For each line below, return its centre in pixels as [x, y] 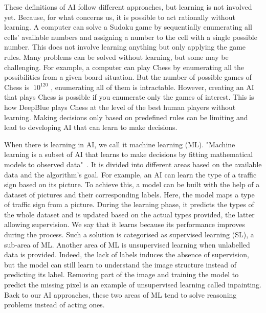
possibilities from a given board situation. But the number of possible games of [128, 77]
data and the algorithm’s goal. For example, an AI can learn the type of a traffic [130, 174]
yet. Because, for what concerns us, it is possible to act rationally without [120, 17]
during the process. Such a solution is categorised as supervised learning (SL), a [129, 234]
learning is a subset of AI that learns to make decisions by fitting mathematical [129, 154]
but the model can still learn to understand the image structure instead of [120, 264]
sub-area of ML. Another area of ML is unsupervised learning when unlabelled [127, 244]
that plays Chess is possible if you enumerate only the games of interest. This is [129, 97]
